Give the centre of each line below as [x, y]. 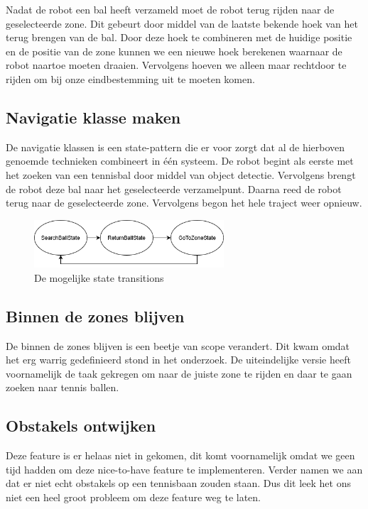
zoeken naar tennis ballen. [63, 387]
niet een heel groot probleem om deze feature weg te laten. [134, 497]
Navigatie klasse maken [93, 117]
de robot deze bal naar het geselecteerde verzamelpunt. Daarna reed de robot [174, 188]
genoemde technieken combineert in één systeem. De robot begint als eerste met [180, 161]
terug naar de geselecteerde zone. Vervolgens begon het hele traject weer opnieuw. [184, 203]
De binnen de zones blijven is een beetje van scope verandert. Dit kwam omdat [178, 345]
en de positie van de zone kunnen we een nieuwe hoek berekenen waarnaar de [174, 51]
